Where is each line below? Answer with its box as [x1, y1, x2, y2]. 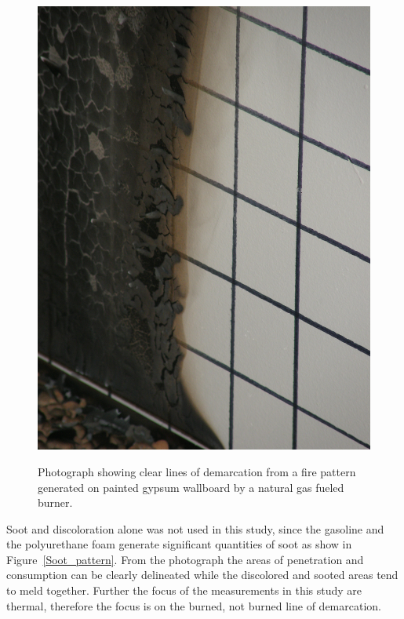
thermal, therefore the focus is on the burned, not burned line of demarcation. [6, 597, 381, 614]
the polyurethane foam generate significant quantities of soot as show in [6, 536, 352, 552]
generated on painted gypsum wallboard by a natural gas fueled [38, 479, 344, 495]
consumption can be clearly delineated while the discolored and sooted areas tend [6, 566, 399, 583]
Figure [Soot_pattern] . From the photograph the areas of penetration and [6, 551, 364, 567]
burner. [38, 494, 73, 511]
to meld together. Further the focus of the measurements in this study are [6, 582, 362, 599]
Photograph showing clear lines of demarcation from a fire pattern [38, 463, 356, 479]
